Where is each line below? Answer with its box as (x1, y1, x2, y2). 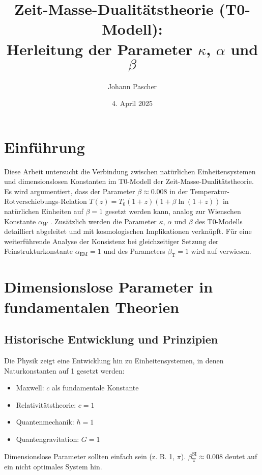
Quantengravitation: (16, 433, 79, 444)
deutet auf (225, 451, 257, 461)
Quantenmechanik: (16, 416, 74, 427)
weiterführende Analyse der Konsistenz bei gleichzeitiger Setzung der (4, 235, 219, 246)
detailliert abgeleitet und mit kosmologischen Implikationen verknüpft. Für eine (4, 226, 252, 236)
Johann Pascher (107, 81, 157, 91)
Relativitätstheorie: (16, 399, 76, 410)
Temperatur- (190, 186, 229, 196)
